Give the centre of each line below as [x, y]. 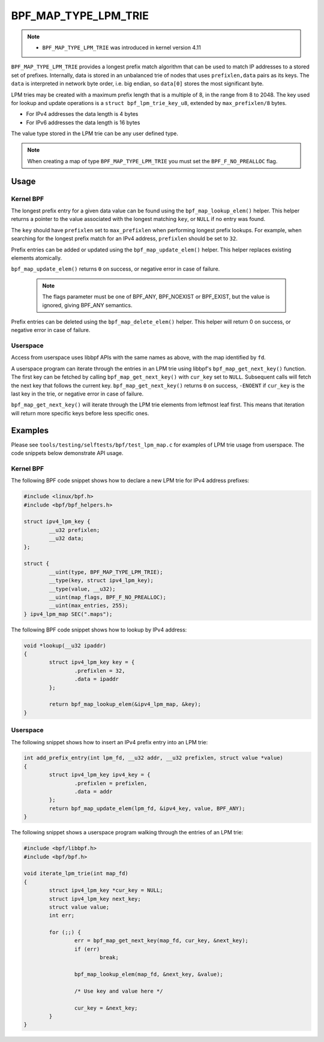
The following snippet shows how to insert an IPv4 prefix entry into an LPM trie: [109, 742]
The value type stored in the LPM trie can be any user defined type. [95, 134]
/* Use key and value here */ [118, 991]
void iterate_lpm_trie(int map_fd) [76, 874]
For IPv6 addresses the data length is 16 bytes [83, 122]
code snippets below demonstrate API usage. [67, 453]
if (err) [87, 949]
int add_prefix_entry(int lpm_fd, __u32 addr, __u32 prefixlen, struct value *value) [153, 758]
